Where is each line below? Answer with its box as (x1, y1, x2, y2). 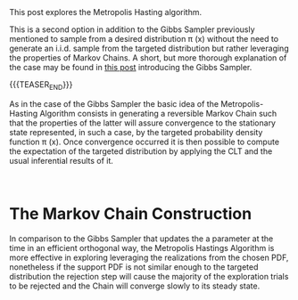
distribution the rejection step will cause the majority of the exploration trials (9, 271, 289, 281)
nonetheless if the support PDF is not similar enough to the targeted (9, 261, 259, 272)
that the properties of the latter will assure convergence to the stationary (9, 118, 277, 128)
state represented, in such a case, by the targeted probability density (9, 126, 263, 137)
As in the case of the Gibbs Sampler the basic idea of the (9, 98, 219, 109)
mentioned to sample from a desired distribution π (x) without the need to (9, 34, 279, 44)
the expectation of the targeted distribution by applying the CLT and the (9, 145, 273, 157)
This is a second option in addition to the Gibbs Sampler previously (9, 24, 256, 35)
